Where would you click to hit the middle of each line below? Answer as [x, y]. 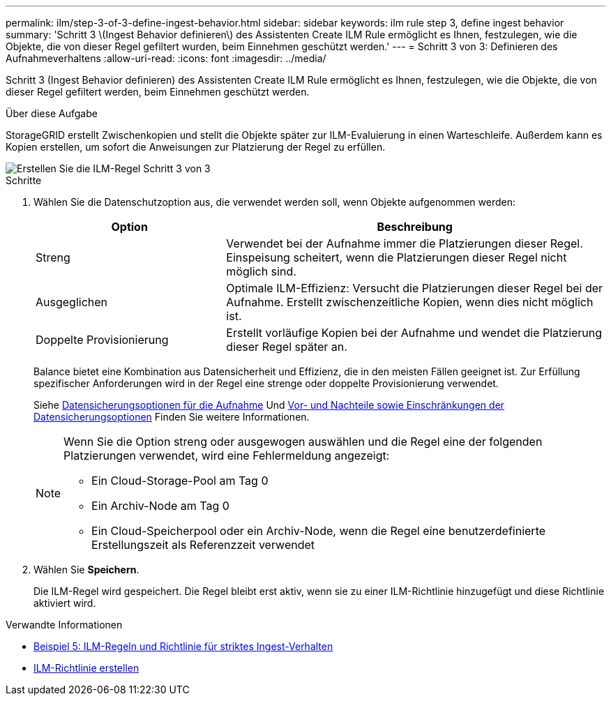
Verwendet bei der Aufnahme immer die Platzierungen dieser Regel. [405, 243]
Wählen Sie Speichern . [86, 570]
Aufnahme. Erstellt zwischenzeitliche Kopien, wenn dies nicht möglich [410, 302]
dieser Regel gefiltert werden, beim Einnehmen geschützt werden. [158, 92]
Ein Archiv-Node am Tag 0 [160, 506]
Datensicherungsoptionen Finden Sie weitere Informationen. [172, 417]
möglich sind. [261, 271]
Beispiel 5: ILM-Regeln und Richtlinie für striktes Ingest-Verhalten [183, 646]
